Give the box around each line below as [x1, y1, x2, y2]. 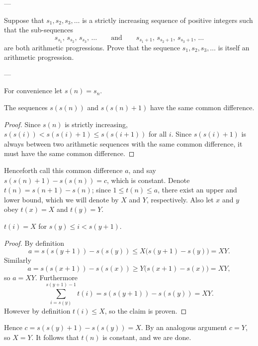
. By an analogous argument [141, 322, 227, 333]
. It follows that [31, 332, 79, 342]
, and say [128, 165, 156, 175]
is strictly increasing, [65, 119, 128, 129]
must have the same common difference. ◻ [4, 148, 135, 159]
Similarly [4, 255, 31, 265]
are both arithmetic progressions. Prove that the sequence [4, 42, 180, 52]
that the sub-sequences [4, 24, 74, 35]
